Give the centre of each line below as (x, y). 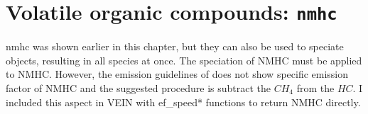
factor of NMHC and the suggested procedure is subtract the (139, 88)
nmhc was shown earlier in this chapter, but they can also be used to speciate (175, 46)
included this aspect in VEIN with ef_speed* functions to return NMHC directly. (183, 102)
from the (315, 88)
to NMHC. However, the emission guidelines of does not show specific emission (177, 74)
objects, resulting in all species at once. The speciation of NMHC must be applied (184, 60)
